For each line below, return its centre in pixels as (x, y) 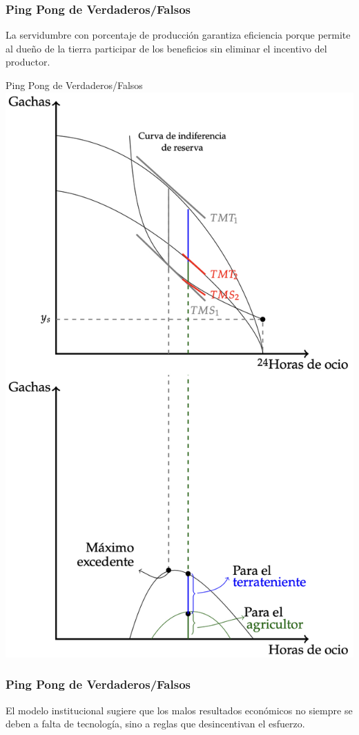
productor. (28, 62)
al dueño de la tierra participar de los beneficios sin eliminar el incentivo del (166, 48)
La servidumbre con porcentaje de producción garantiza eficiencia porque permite (178, 35)
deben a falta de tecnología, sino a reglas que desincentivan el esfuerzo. (155, 724)
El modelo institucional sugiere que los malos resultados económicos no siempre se (179, 710)
